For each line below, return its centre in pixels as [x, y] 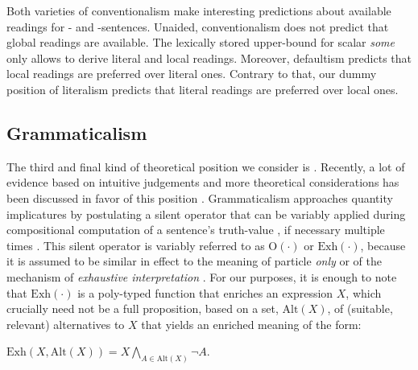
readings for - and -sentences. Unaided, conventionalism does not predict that [198, 26]
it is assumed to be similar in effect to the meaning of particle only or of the [195, 261]
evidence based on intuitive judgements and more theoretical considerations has [203, 182]
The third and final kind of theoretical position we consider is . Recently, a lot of [206, 166]
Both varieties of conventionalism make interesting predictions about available [199, 10]
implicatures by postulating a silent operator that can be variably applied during [206, 214]
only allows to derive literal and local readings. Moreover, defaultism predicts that [209, 58]
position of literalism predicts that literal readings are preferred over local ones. [203, 89]
